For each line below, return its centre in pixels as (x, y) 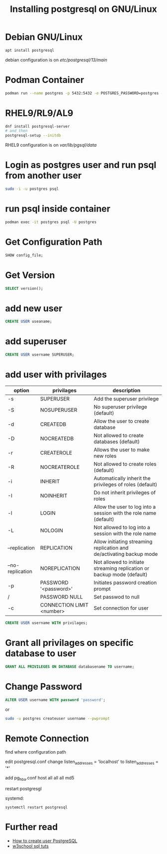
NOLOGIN (52, 530)
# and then (16, 131)
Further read (32, 827)
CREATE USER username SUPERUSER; (40, 355)
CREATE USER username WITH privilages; (46, 623)
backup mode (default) (121, 575)
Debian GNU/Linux (44, 37)
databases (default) (117, 442)
